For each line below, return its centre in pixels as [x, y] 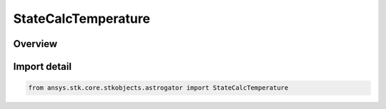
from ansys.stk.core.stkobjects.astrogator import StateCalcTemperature [158, 88]
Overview [35, 44]
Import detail [42, 67]
